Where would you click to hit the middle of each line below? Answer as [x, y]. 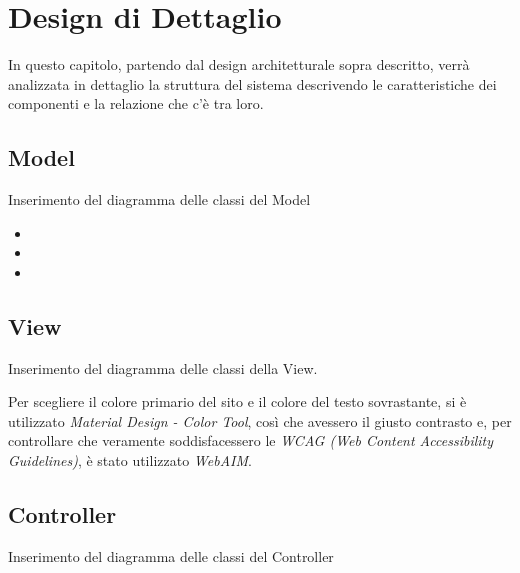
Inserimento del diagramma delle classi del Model [159, 199]
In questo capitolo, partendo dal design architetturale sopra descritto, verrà [239, 64]
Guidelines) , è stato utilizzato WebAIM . [130, 460]
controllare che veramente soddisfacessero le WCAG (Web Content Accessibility [251, 440]
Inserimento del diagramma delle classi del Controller [171, 555]
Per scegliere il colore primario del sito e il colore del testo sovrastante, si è [237, 401]
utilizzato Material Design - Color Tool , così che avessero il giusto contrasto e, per [260, 420]
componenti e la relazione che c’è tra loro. [136, 103]
